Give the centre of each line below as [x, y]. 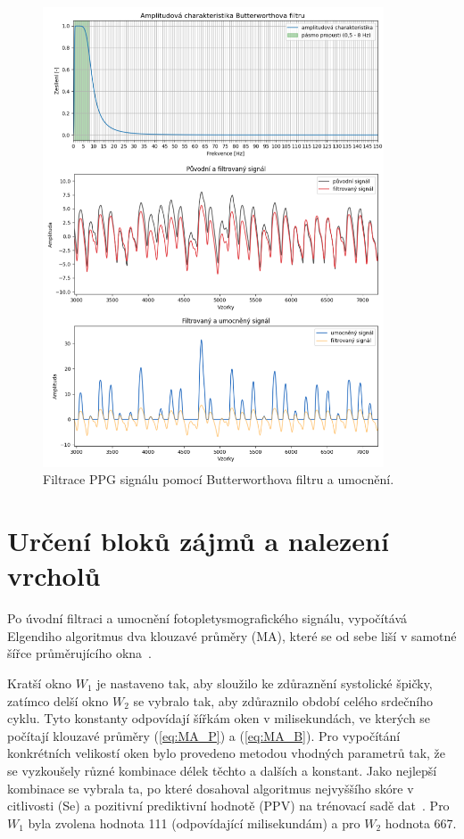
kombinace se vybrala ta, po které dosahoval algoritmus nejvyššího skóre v [211, 788]
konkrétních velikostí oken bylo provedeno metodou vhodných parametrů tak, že [227, 753]
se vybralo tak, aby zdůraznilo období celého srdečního [283, 700]
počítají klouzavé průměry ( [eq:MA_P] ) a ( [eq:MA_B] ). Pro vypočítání [204, 735]
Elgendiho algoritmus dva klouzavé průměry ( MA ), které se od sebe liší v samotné [232, 635]
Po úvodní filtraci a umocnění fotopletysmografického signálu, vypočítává [207, 618]
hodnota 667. [421, 823]
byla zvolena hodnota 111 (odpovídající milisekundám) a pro [194, 823]
